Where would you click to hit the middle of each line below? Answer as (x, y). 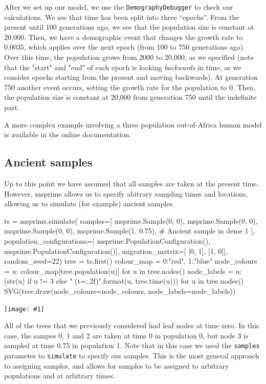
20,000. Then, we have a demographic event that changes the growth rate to (124, 37)
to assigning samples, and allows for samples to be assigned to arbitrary (117, 365)
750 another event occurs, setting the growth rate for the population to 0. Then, (130, 87)
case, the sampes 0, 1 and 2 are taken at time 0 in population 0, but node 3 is (126, 335)
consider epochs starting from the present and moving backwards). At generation (131, 77)
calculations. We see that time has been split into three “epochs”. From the (122, 17)
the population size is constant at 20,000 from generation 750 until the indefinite (130, 97)
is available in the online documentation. (68, 134)
